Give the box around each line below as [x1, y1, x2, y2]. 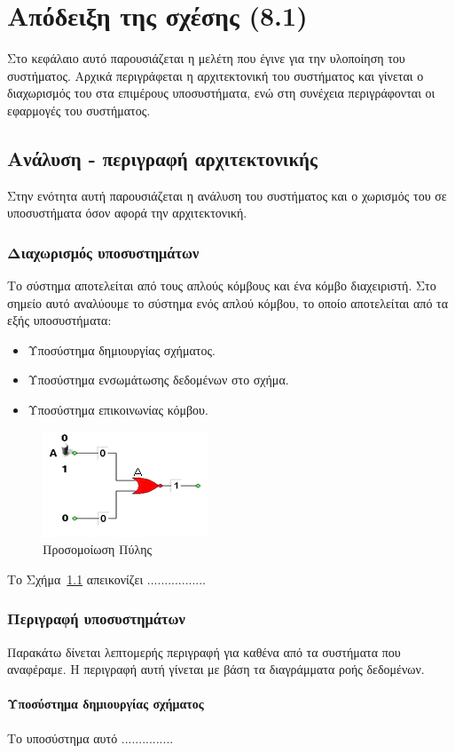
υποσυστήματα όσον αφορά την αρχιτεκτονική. [7, 203, 247, 222]
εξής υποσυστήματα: [7, 311, 112, 329]
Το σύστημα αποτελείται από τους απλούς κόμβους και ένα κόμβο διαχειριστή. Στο [7, 276, 436, 295]
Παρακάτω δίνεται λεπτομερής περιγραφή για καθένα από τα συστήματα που [7, 642, 401, 661]
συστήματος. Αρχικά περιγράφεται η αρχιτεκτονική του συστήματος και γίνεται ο [7, 66, 424, 84]
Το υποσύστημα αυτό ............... [7, 728, 174, 747]
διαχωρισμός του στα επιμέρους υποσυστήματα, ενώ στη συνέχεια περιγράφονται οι [7, 83, 435, 102]
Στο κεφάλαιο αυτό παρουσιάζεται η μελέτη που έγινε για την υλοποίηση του [7, 49, 405, 67]
